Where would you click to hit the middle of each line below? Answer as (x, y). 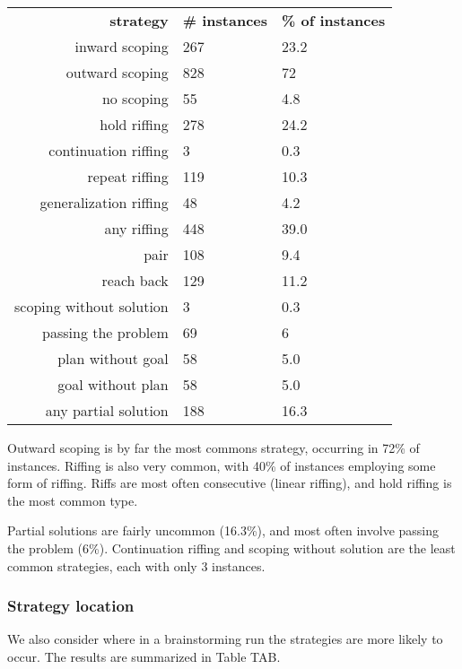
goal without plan (113, 384)
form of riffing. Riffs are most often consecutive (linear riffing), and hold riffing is (230, 483)
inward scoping (122, 46)
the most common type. (73, 500)
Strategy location (71, 606)
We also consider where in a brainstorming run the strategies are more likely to (225, 639)
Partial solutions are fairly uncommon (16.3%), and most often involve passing (223, 530)
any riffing (136, 228)
